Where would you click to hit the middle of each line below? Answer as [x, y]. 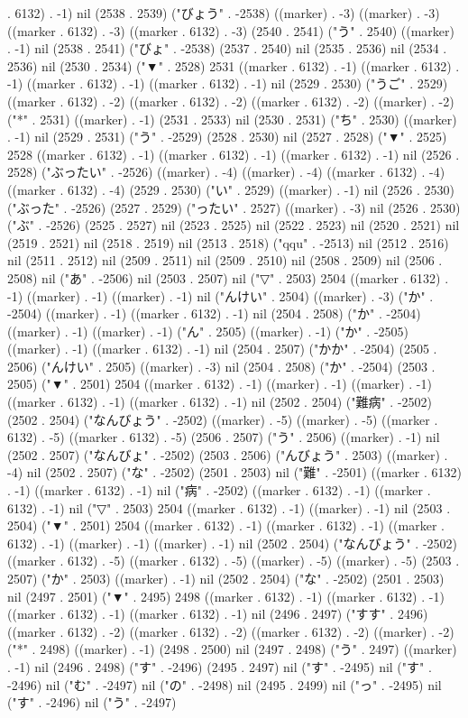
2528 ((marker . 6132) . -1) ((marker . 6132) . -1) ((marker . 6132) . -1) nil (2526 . [234, 154]
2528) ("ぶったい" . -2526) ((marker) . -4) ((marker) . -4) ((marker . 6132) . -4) [226, 172]
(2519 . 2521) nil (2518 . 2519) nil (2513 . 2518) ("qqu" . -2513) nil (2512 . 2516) [228, 242]
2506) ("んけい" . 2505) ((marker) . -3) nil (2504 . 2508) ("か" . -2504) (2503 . [221, 366]
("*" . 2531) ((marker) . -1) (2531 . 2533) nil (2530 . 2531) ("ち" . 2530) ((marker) [232, 119]
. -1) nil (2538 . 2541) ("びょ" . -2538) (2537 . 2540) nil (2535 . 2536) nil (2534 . [227, 48]
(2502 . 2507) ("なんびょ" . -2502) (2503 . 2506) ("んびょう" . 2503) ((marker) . [228, 454]
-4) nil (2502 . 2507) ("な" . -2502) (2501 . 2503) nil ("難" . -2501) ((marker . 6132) [234, 472]
